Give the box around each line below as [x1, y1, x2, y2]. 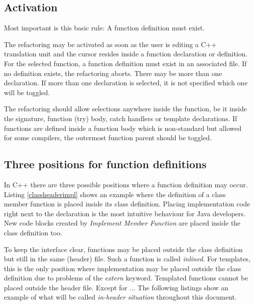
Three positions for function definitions [4, 156, 207, 172]
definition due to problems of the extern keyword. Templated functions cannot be [4, 273, 248, 283]
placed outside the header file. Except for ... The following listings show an [4, 282, 229, 292]
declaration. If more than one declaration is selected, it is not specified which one [4, 77, 248, 88]
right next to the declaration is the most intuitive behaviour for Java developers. [4, 208, 246, 218]
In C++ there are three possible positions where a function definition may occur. [4, 179, 248, 189]
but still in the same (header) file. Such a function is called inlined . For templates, [4, 254, 251, 264]
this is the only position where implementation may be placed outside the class [4, 263, 241, 273]
